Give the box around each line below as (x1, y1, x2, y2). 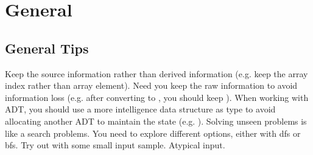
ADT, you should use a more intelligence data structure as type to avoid (5, 103, 276, 115)
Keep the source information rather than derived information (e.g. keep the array (5, 67, 308, 80)
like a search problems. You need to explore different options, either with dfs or (5, 126, 301, 139)
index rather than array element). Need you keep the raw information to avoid (5, 79, 298, 92)
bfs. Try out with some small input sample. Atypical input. (5, 139, 225, 151)
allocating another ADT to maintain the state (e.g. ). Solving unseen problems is (5, 114, 307, 127)
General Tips (5, 38, 89, 57)
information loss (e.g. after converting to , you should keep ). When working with (5, 91, 309, 103)
